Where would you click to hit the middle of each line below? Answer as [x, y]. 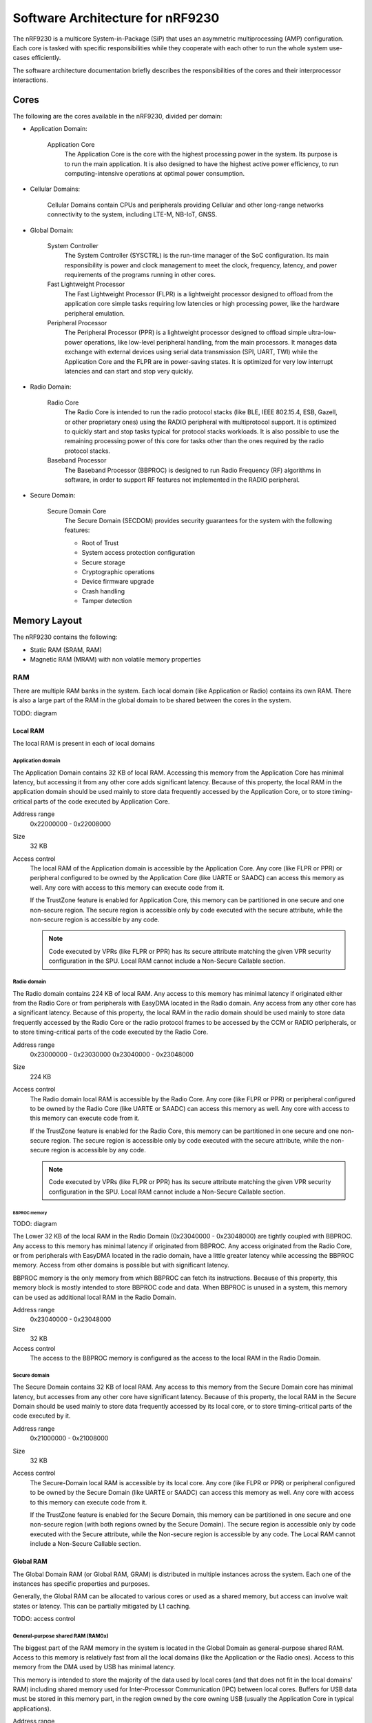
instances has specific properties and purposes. [81, 1583]
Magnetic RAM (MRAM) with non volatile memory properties [115, 659]
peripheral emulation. [95, 313]
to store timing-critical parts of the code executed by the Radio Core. [111, 1032]
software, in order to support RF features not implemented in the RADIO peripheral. [182, 480]
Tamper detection [107, 601]
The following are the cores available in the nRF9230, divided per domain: [117, 116]
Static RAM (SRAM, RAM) [66, 650]
